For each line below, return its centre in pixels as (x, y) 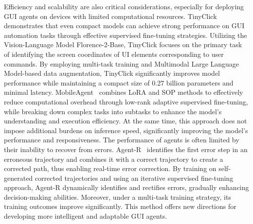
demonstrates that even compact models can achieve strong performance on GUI (124, 26)
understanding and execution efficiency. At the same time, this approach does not (126, 121)
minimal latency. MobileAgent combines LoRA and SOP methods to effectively (124, 92)
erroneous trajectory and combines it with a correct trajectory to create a (114, 159)
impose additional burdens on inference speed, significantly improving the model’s (126, 130)
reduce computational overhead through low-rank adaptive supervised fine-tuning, (126, 101)
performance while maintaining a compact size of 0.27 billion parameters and (119, 82)
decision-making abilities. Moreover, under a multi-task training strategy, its (117, 197)
